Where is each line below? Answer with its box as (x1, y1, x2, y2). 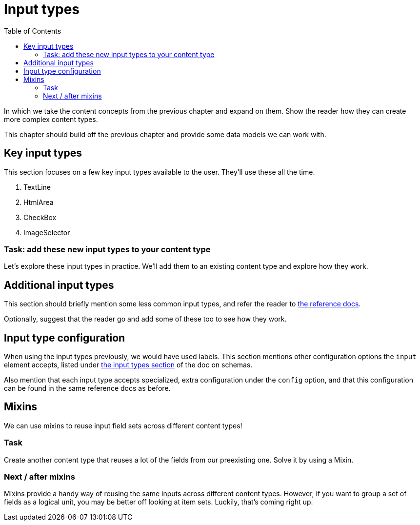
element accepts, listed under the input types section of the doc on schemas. (4, 361, 253, 369)
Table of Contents (4, 26, 61, 35)
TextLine (23, 182, 51, 191)
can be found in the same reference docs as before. (4, 384, 171, 393)
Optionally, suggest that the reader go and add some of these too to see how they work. (4, 315, 287, 323)
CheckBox (23, 213, 57, 222)
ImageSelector (23, 228, 70, 237)
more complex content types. (4, 115, 98, 123)
